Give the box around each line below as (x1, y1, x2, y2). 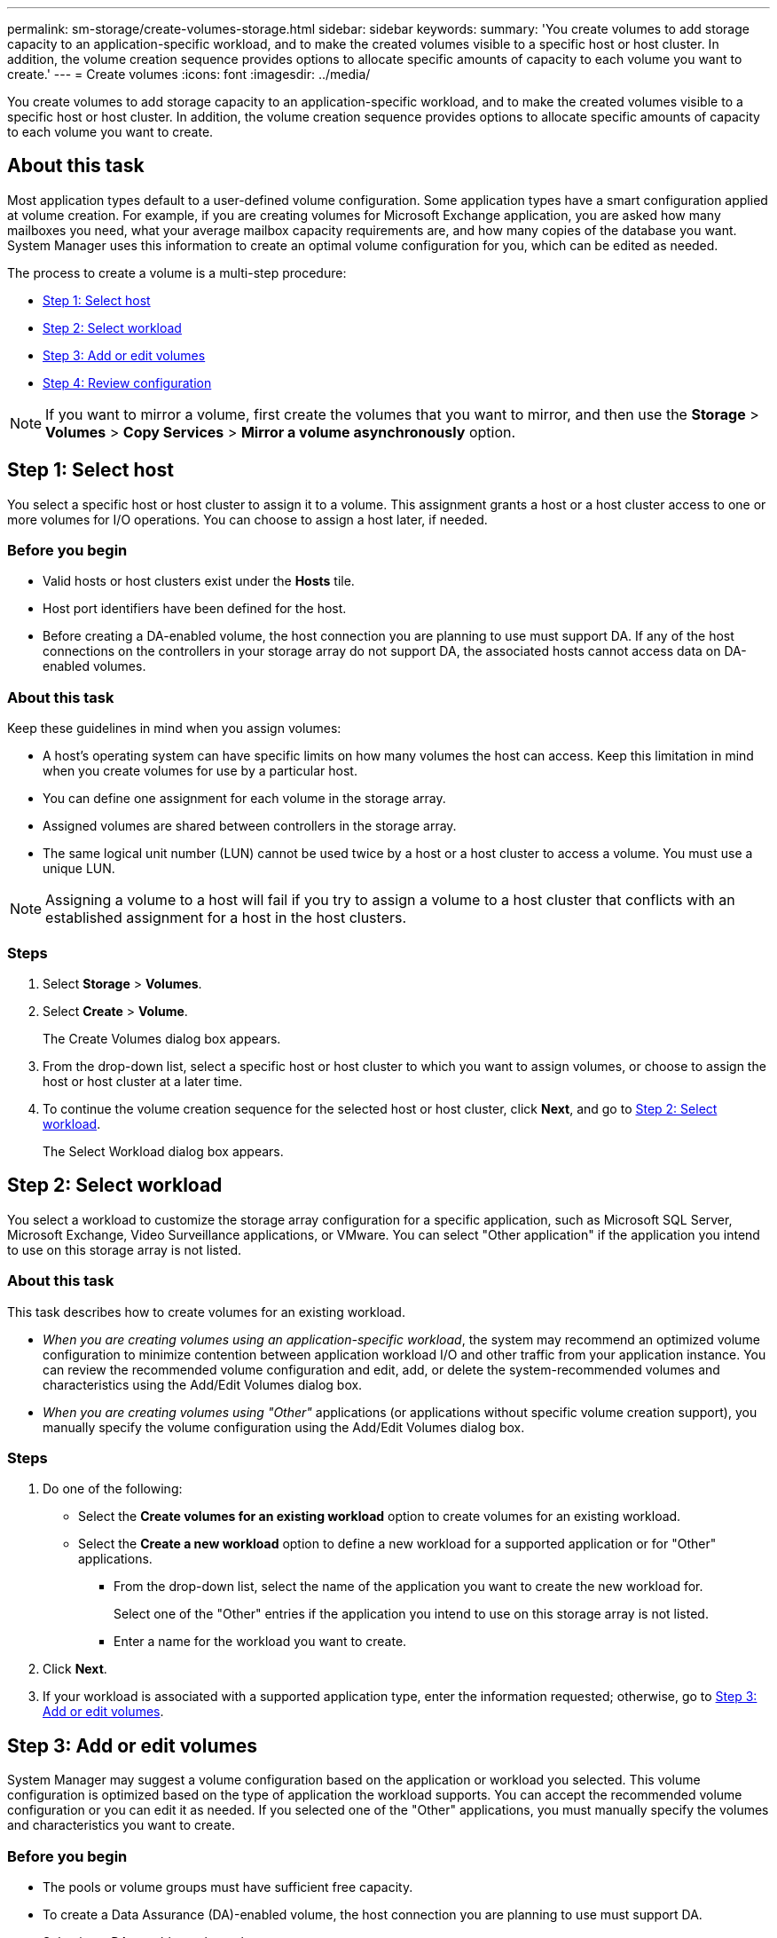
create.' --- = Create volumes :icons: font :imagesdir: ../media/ (7, 67, 371, 82)
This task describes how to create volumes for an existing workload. (7, 1304, 405, 1320)
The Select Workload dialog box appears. (43, 1143, 284, 1159)
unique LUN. (43, 861, 115, 877)
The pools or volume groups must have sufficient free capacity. (43, 1879, 413, 1895)
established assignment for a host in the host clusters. (45, 909, 407, 927)
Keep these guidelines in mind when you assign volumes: (7, 721, 341, 737)
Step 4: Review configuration (43, 374, 212, 390)
